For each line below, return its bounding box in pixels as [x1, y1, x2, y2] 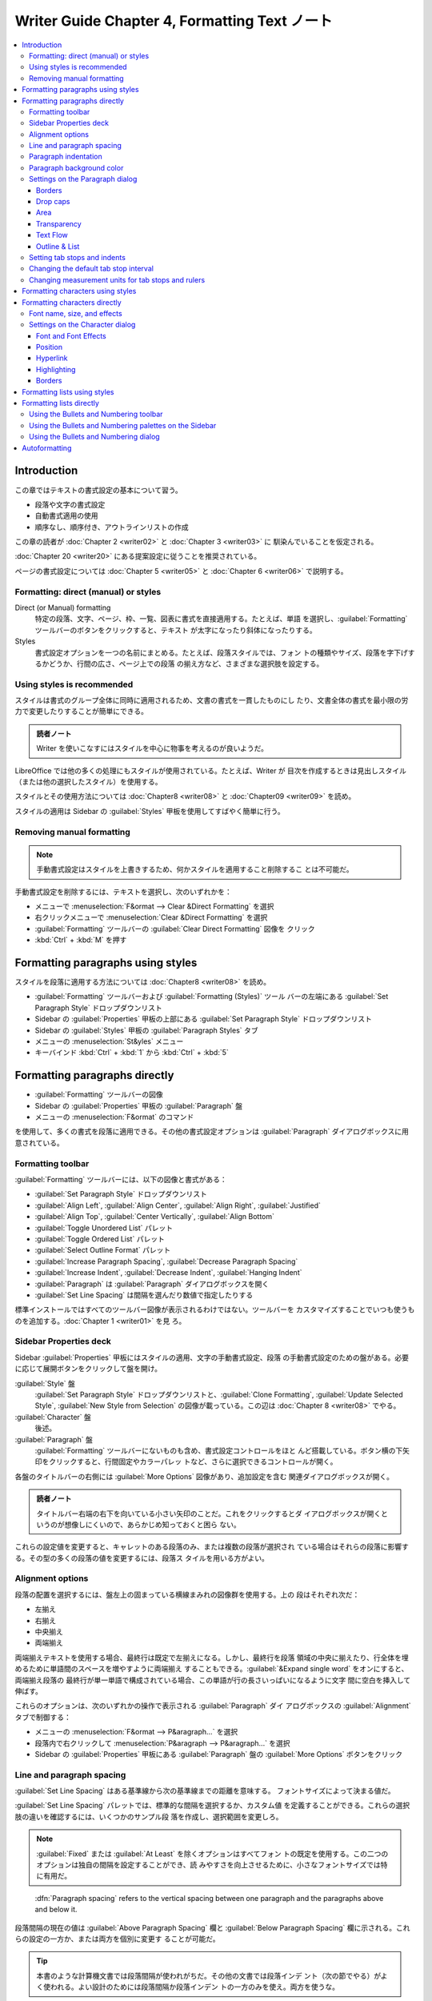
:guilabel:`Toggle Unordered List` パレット [34, 1223, 174, 1233]
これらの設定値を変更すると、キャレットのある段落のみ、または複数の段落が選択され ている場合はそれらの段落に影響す [14, 1542, 410, 1552]
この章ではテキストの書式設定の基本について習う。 [14, 485, 183, 495]
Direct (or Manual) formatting [14, 603, 111, 612]
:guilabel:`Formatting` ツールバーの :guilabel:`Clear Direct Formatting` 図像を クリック [34, 924, 315, 933]
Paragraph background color [29, 162, 124, 172]
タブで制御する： [14, 1712, 71, 1722]
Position [36, 343, 63, 352]
